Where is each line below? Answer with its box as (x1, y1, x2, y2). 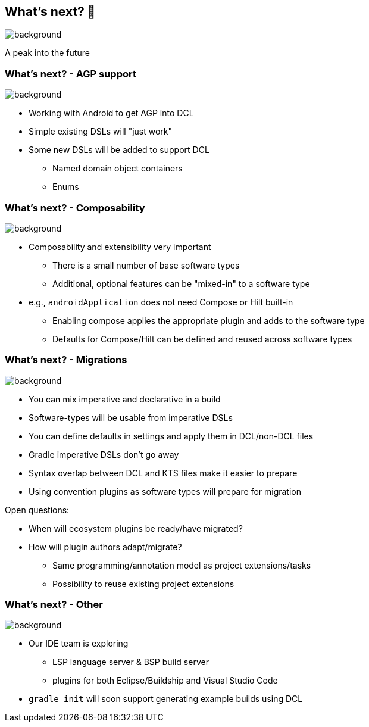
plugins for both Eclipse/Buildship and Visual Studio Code (52, 675, 278, 686)
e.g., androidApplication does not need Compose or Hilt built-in (29, 297, 293, 307)
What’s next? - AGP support (5, 67, 136, 80)
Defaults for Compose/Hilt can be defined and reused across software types (52, 333, 352, 344)
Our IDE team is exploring (29, 638, 129, 649)
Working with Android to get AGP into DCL (29, 108, 194, 118)
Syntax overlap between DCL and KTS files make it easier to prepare (29, 467, 298, 478)
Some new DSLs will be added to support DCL (29, 145, 209, 155)
